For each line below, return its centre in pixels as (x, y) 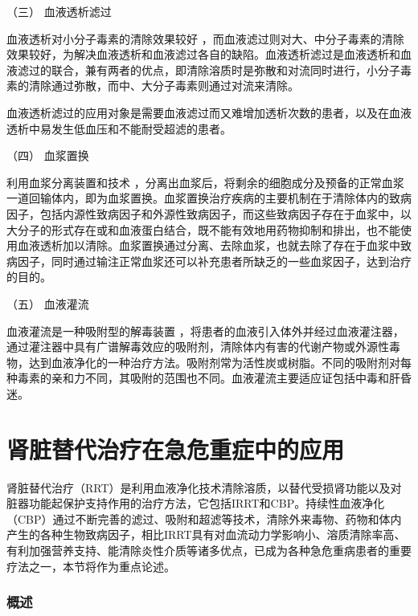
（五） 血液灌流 (48, 303)
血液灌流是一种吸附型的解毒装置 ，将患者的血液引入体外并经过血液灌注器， (205, 330)
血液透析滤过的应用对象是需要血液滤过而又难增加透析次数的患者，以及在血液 (209, 112)
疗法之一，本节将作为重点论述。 (91, 566)
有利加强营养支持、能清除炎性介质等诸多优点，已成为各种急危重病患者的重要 (209, 550)
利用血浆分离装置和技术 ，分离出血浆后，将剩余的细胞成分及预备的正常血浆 (205, 182)
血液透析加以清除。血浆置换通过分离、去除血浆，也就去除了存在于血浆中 (209, 245)
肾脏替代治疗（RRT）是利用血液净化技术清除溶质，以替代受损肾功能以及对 (204, 487)
